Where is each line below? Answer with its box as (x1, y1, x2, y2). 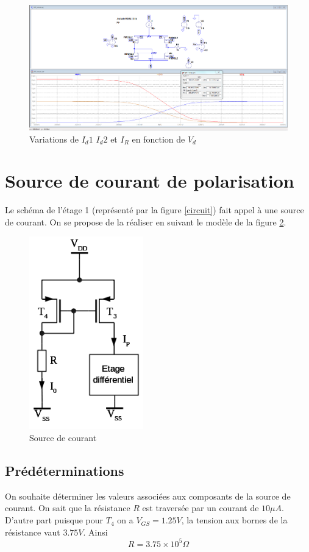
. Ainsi (83, 525, 108, 538)
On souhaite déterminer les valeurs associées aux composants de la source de (5, 489, 291, 502)
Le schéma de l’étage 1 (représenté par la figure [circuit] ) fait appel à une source (5, 203, 304, 216)
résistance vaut (5, 525, 60, 538)
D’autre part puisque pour (5, 514, 104, 526)
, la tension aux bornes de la (181, 514, 288, 526)
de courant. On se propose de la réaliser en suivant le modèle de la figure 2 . (5, 215, 286, 228)
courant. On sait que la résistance (5, 501, 130, 514)
